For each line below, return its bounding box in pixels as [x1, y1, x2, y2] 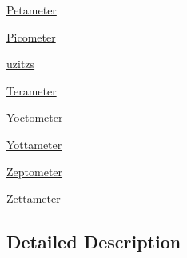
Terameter [6, 82, 57, 99]
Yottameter [6, 135, 62, 152]
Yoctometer [6, 109, 63, 126]
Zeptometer [6, 163, 63, 179]
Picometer [6, 28, 56, 45]
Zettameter [6, 190, 61, 207]
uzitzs [6, 55, 35, 72]
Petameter [6, 2, 57, 18]
